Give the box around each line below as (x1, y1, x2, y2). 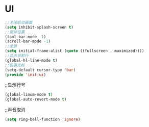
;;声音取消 (5, 107, 26, 113)
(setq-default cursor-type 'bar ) (5, 67, 76, 72)
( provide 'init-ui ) (5, 72, 46, 77)
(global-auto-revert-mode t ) (5, 97, 67, 102)
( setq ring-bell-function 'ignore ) (5, 117, 81, 122)
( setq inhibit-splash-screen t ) (5, 24, 73, 30)
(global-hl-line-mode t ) (5, 58, 58, 63)
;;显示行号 (5, 82, 26, 88)
